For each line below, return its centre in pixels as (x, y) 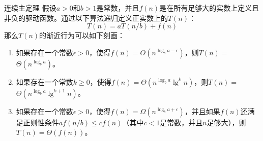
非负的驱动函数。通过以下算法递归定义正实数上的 (86, 17)
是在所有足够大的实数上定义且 (209, 8)
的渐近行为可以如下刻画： (82, 35)
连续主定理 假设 (30, 8)
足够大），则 (226, 122)
